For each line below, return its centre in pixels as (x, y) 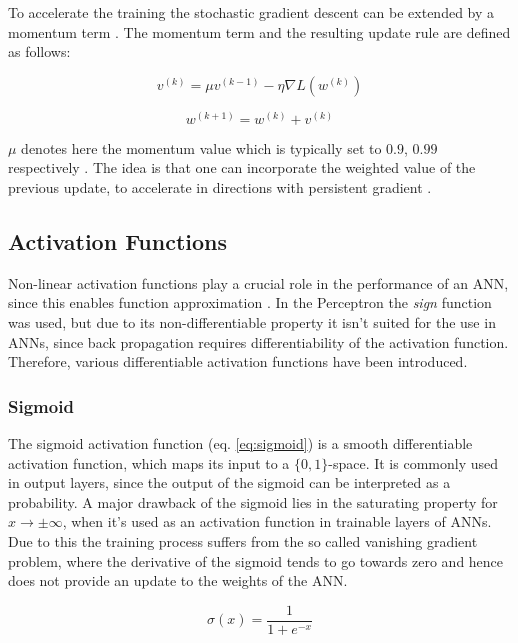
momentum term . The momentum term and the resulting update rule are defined (259, 31)
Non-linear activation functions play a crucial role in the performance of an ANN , (258, 282)
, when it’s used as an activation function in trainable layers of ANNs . (277, 521)
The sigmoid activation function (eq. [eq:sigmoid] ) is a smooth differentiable (240, 442)
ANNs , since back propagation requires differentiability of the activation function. (258, 341)
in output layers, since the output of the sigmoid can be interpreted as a (229, 482)
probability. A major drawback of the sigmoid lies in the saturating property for (253, 501)
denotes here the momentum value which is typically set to (201, 147)
